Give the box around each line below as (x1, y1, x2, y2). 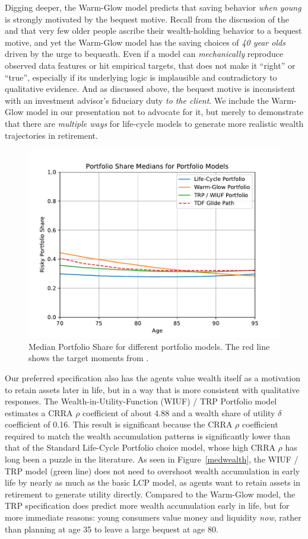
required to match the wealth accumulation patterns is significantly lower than (5, 429, 291, 442)
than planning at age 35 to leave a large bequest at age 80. (5, 522, 218, 535)
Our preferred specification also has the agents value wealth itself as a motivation (5, 371, 300, 384)
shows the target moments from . (28, 352, 149, 364)
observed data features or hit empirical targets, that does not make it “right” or (5, 59, 296, 71)
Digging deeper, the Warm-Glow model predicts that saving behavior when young (5, 1, 301, 13)
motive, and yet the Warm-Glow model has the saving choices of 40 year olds (5, 36, 285, 48)
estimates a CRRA (5, 406, 73, 419)
